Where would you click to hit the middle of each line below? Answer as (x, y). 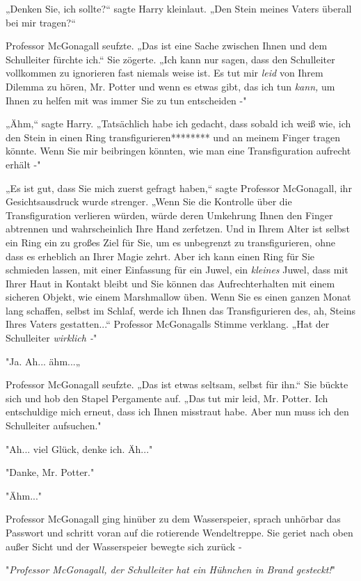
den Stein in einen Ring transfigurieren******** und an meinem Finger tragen (173, 137)
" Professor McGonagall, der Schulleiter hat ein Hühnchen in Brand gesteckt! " (170, 570)
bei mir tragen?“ (41, 22)
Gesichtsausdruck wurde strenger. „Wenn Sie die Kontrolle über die (149, 201)
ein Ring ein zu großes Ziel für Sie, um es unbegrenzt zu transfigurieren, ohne (170, 242)
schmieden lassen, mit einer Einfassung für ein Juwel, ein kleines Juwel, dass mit (177, 270)
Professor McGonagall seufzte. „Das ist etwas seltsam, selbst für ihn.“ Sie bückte (177, 384)
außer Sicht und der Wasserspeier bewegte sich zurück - (124, 546)
